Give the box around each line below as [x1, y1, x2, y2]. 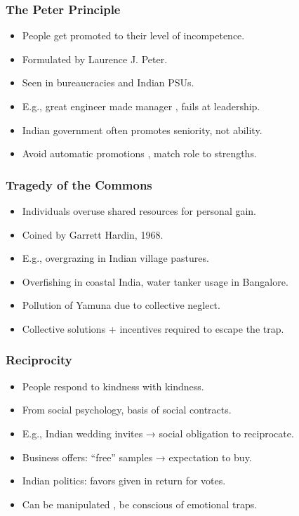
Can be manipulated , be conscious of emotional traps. [22, 496, 258, 511]
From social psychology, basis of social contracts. [22, 402, 232, 417]
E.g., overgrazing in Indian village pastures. [22, 251, 209, 265]
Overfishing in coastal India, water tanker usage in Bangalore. [22, 274, 288, 289]
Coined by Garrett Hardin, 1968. [22, 227, 164, 242]
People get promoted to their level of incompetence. [22, 28, 245, 43]
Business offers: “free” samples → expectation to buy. [22, 449, 252, 464]
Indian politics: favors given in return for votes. [22, 473, 226, 488]
